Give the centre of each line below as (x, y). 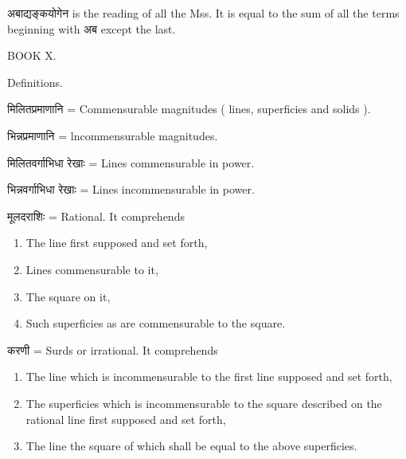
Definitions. (35, 82)
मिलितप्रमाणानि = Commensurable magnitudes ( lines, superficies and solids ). (189, 109)
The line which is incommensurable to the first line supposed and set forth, (209, 377)
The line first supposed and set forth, (117, 243)
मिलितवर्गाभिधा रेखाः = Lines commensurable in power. (131, 162)
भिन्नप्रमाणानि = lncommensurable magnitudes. (113, 135)
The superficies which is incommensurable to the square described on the (204, 403)
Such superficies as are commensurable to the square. (156, 323)
